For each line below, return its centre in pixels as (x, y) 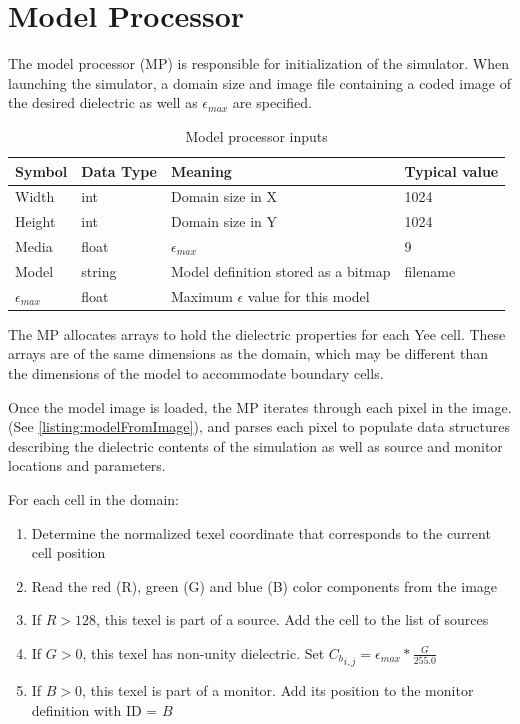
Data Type (119, 170)
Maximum (201, 295)
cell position (68, 552)
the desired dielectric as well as (103, 102)
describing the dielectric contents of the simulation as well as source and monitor (255, 445)
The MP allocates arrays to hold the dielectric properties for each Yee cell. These (257, 333)
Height (35, 221)
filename (430, 270)
